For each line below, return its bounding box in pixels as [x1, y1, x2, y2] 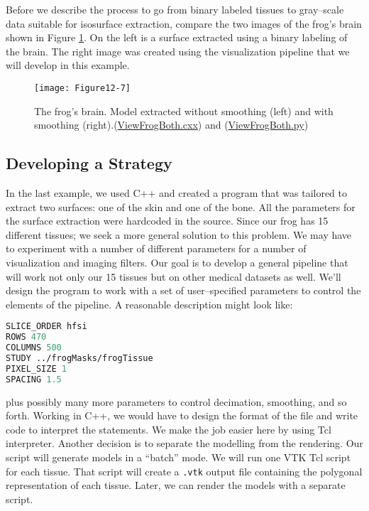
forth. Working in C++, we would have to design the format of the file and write [6, 408, 358, 423]
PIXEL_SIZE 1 [6, 363, 67, 374]
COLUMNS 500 [6, 343, 62, 353]
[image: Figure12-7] [34, 82, 131, 93]
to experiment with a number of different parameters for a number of [6, 241, 307, 256]
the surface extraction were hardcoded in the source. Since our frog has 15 [6, 213, 329, 228]
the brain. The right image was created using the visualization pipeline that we [6, 43, 350, 58]
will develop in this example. [6, 58, 130, 72]
